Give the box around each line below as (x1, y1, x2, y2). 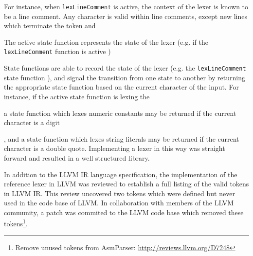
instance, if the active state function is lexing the (4, 91, 150, 101)
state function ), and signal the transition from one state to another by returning (4, 72, 245, 82)
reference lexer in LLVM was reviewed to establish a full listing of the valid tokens (4, 179, 249, 189)
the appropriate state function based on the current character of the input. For (4, 82, 239, 92)
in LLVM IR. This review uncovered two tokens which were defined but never (4, 188, 235, 198)
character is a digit (4, 117, 60, 128)
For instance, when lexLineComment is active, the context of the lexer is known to (4, 1, 249, 11)
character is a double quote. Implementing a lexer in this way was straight (4, 143, 225, 153)
